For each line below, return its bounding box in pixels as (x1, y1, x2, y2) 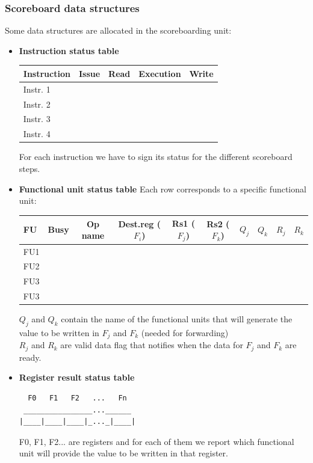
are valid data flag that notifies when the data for (60, 339, 243, 351)
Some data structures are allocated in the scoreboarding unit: (5, 24, 232, 37)
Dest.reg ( (118, 217, 161, 230)
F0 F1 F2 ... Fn (28, 394, 127, 403)
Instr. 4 (23, 127, 51, 140)
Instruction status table (19, 44, 119, 57)
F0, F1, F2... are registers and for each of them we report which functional (19, 435, 294, 447)
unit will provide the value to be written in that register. (19, 447, 228, 459)
